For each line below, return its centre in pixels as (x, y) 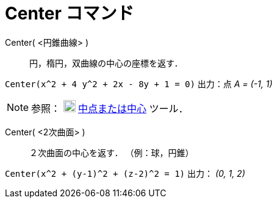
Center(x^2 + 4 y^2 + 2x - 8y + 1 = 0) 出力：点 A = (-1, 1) (139, 84)
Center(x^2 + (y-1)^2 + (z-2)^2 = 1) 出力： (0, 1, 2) (125, 173)
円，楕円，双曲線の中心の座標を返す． (106, 63)
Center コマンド (70, 13)
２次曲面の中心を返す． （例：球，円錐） (112, 152)
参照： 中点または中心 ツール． (110, 108)
